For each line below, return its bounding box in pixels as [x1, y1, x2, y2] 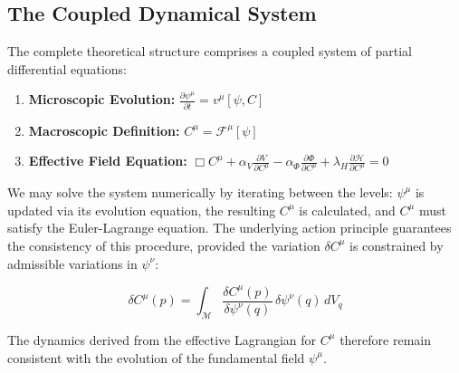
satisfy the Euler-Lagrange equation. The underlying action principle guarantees [7, 218, 452, 237]
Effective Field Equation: [28, 151, 187, 170]
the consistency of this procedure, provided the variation [7, 235, 320, 254]
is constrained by [349, 235, 444, 254]
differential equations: [7, 59, 127, 78]
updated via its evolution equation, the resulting [7, 200, 276, 219]
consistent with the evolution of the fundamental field [7, 348, 305, 367]
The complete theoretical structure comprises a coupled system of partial [7, 42, 412, 61]
